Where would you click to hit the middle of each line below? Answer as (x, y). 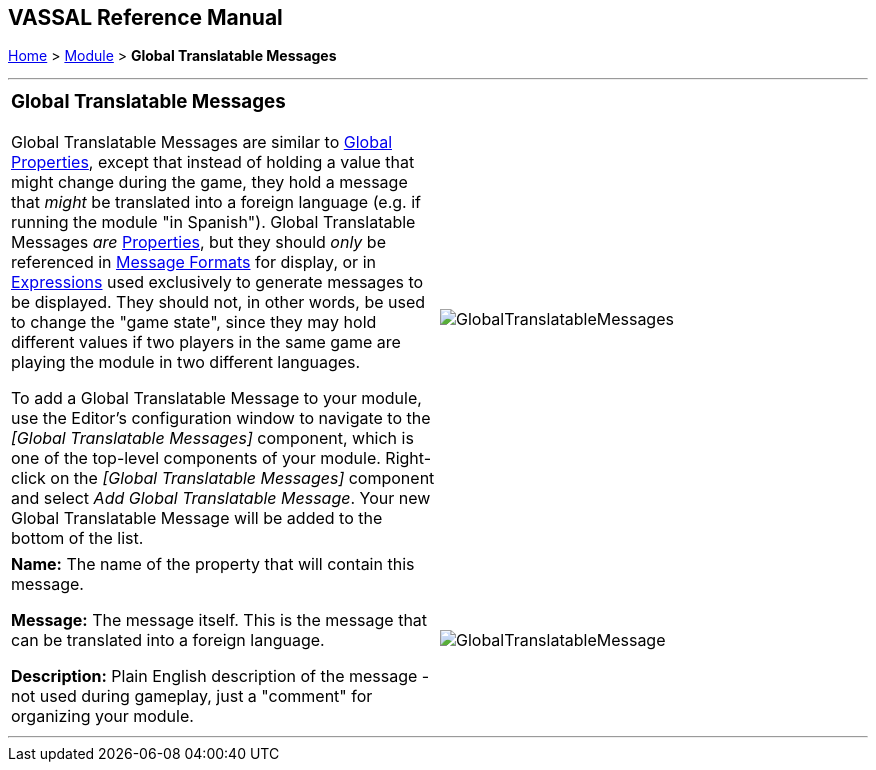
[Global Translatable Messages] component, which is (212, 438)
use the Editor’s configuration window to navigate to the (221, 418)
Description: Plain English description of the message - (220, 676)
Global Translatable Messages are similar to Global (201, 142)
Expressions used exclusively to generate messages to (217, 282)
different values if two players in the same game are (206, 342)
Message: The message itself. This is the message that (219, 620)
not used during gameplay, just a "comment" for (192, 696)
